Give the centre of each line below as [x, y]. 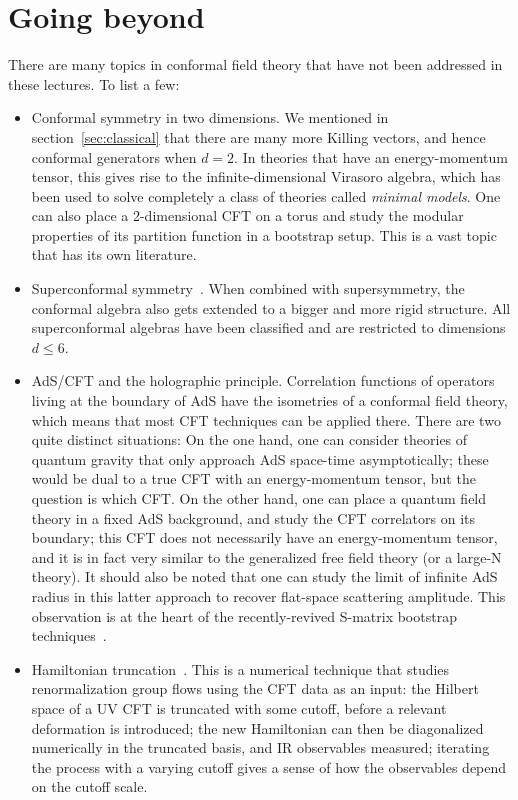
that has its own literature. [114, 254]
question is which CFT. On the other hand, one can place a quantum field [259, 498]
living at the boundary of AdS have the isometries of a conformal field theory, [269, 400]
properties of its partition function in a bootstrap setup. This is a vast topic [264, 234]
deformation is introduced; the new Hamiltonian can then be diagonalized [257, 727]
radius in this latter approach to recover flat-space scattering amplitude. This [268, 595]
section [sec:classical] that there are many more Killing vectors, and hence [258, 136]
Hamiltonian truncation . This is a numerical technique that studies [240, 668]
